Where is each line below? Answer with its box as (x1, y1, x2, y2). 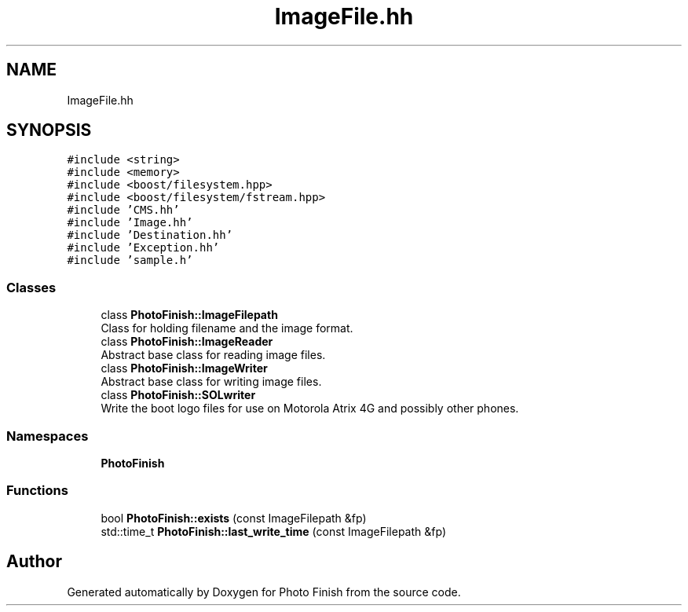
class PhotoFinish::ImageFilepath (101, 308, 278, 322)
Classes (6, 279, 57, 295)
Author (6, 552, 62, 572)
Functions (6, 482, 68, 499)
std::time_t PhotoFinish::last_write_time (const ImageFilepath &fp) (101, 524, 446, 538)
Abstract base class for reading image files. (101, 348, 326, 362)
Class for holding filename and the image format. (101, 321, 353, 335)
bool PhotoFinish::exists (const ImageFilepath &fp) (101, 511, 367, 525)
